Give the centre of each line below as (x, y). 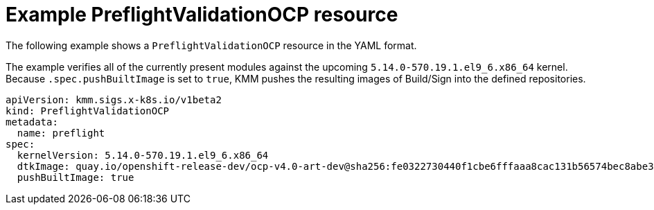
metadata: (32, 122)
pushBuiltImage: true (76, 177)
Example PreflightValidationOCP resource (202, 15)
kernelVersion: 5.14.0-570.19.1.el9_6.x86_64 (143, 155)
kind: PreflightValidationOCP (88, 111)
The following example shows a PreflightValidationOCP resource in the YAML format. (211, 45)
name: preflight (61, 133)
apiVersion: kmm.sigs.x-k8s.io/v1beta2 (114, 99)
